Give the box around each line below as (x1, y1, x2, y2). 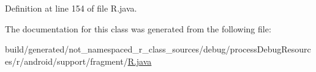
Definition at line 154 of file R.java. (5, 2, 137, 14)
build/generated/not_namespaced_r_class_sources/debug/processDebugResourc (5, 43, 311, 56)
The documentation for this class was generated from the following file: (5, 22, 271, 35)
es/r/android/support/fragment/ (5, 54, 128, 67)
